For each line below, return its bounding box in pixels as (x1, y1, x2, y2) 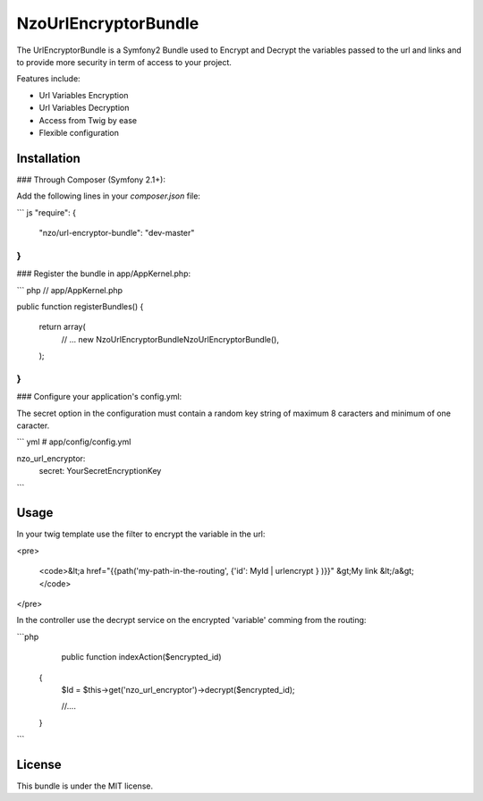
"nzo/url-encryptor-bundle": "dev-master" (38, 227, 195, 238)
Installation (16, 150, 80, 165)
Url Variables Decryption (38, 103, 130, 114)
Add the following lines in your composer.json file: (16, 190, 201, 201)
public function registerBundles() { (16, 300, 144, 312)
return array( (38, 322, 87, 333)
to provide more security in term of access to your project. (16, 56, 233, 67)
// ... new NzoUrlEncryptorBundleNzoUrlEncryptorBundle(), (61, 333, 279, 344)
